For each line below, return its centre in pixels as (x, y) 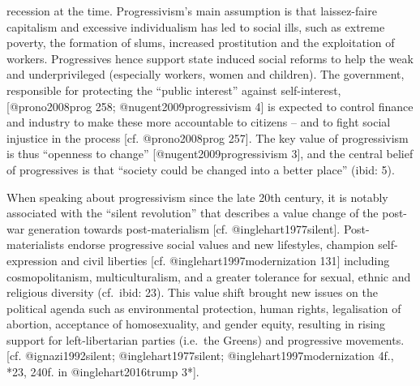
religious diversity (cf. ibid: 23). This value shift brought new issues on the (193, 292)
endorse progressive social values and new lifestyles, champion (221, 244)
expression (32, 260)
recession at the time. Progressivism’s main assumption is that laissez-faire (192, 11)
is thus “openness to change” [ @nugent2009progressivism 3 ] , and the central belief (210, 154)
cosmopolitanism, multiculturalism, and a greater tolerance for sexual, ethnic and (209, 276)
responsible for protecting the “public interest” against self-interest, (174, 90)
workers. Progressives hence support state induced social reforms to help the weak (210, 58)
